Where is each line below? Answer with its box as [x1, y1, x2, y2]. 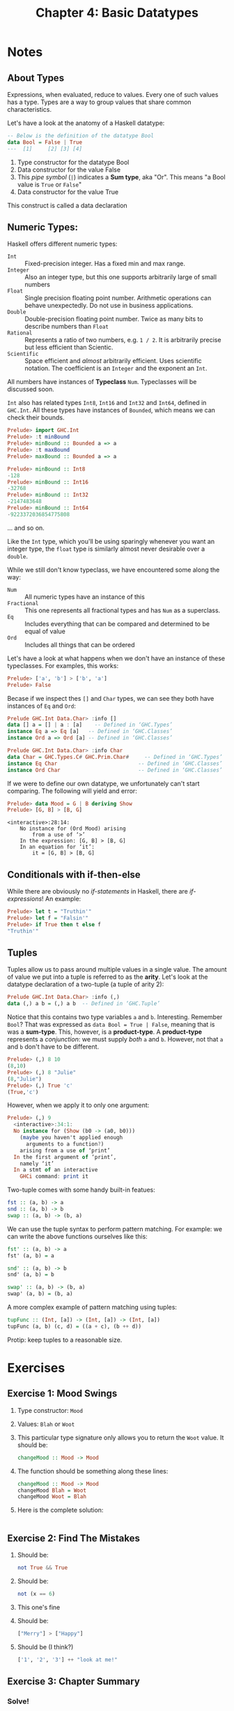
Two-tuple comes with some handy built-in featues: [7, 1185, 155, 1194]
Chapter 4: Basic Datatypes [36, 5, 198, 21]
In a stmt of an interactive [13, 1166, 98, 1173]
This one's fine [17, 1603, 61, 1611]
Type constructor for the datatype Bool [17, 158, 130, 166]
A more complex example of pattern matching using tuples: [7, 1303, 178, 1312]
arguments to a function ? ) [25, 1140, 104, 1148]
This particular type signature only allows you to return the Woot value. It [17, 1433, 224, 1442]
